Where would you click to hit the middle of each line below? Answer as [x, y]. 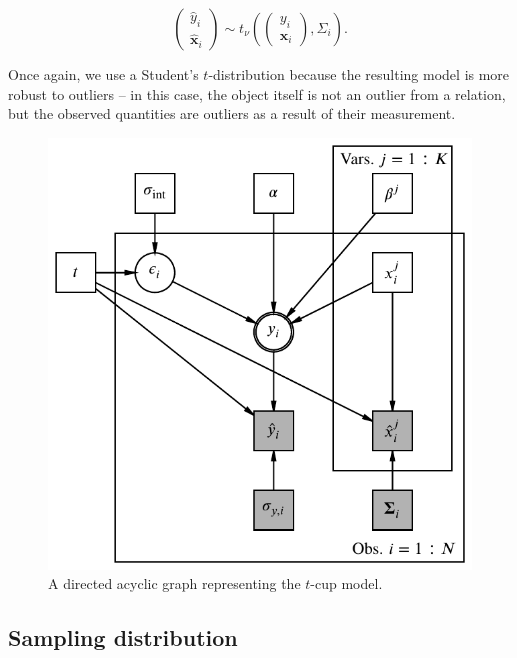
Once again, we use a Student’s [103, 74]
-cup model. [346, 583]
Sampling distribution [123, 637]
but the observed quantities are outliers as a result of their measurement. [232, 113]
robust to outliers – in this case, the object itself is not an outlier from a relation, [257, 93]
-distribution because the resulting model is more [359, 74]
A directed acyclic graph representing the [174, 583]
